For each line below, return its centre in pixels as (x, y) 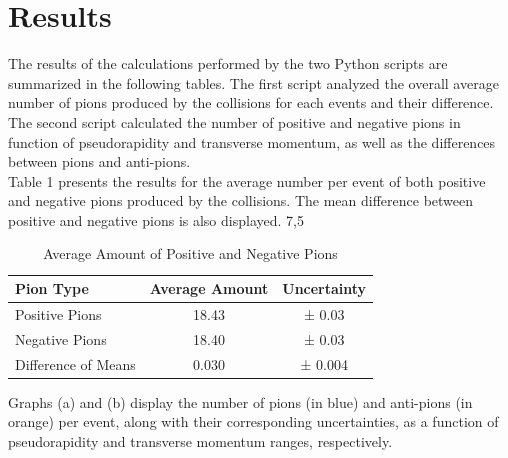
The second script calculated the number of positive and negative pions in (234, 121)
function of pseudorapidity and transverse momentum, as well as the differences (252, 141)
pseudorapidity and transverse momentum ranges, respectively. (200, 440)
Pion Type (52, 288)
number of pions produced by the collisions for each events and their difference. (251, 102)
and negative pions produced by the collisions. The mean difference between (241, 200)
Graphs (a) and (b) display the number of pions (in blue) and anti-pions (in (240, 401)
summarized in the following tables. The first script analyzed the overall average (253, 82)
